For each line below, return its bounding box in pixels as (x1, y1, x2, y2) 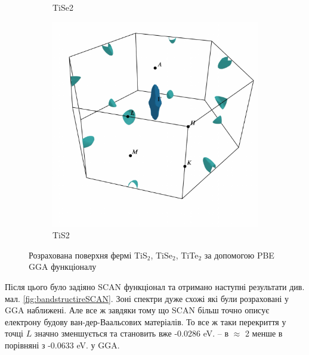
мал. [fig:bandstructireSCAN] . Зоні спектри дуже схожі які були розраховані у (5, 292, 289, 304)
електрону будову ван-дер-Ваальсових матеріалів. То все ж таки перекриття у (5, 315, 286, 328)
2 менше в (245, 327, 283, 340)
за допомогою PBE (204, 248, 274, 261)
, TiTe (175, 248, 199, 261)
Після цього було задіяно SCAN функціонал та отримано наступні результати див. (5, 280, 305, 292)
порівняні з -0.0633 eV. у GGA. (5, 338, 120, 351)
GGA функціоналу (29, 260, 97, 273)
